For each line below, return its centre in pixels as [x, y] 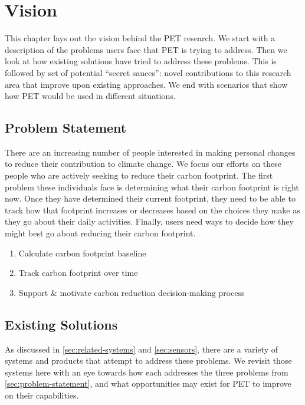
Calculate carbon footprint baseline [82, 253]
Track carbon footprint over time [78, 273]
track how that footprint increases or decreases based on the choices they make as [152, 210]
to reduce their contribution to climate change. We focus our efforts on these [143, 164]
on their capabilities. [42, 395]
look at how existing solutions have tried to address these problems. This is [141, 61]
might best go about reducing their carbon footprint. [100, 233]
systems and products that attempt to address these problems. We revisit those [148, 360]
